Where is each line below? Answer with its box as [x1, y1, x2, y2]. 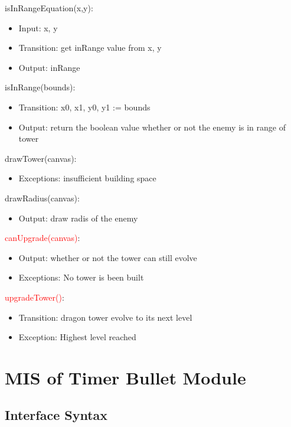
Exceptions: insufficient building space [18, 172, 156, 184]
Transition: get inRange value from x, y [18, 41, 162, 54]
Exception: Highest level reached [18, 331, 136, 343]
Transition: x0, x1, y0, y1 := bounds [18, 100, 151, 113]
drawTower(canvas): [5, 152, 77, 164]
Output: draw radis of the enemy [18, 211, 138, 224]
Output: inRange [18, 61, 80, 73]
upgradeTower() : [5, 291, 64, 303]
